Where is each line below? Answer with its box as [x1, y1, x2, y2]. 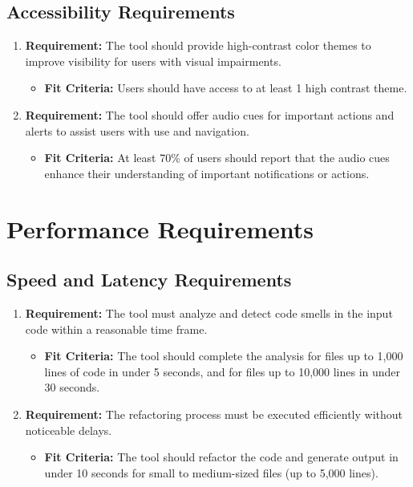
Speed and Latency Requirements [6, 267, 292, 292]
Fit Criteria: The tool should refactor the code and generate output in [44, 448, 399, 465]
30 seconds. [44, 379, 100, 396]
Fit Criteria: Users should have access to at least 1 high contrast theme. [44, 79, 407, 96]
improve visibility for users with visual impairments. [25, 52, 281, 69]
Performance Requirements [6, 212, 314, 245]
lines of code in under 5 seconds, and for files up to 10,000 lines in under [44, 363, 401, 379]
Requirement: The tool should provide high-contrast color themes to [25, 37, 371, 54]
